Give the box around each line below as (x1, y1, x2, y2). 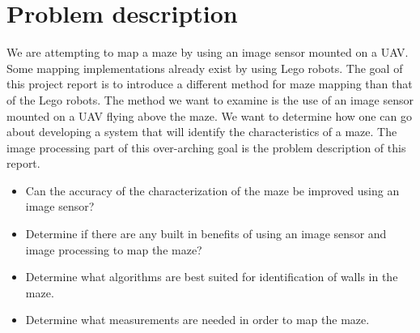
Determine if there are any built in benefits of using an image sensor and (25, 225, 387, 242)
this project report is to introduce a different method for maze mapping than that (6, 75, 413, 92)
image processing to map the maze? (25, 241, 202, 258)
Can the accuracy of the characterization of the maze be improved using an (25, 181, 400, 199)
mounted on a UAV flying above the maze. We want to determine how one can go (6, 107, 412, 124)
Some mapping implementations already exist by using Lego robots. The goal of (6, 59, 403, 76)
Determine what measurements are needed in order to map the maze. (25, 311, 370, 328)
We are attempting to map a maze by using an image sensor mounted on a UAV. (6, 44, 409, 61)
